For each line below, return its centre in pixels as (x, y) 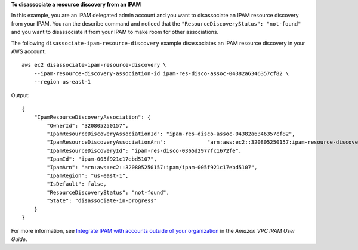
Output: (20, 95)
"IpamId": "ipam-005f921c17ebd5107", (102, 159)
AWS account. (28, 51)
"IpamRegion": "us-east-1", (88, 176)
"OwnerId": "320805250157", (88, 126)
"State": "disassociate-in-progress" (102, 201)
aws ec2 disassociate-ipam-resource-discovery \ (94, 65)
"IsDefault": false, (77, 184)
